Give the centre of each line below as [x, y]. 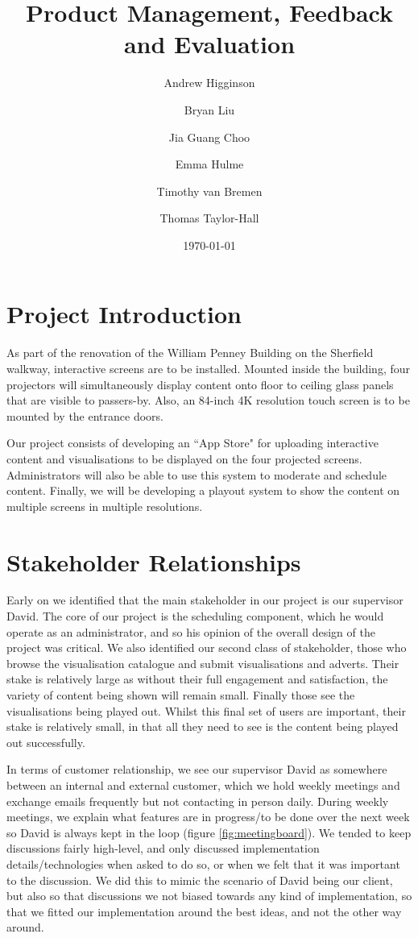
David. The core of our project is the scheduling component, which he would [195, 616]
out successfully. [46, 742]
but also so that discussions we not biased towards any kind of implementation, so [209, 896]
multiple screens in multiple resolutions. [105, 506]
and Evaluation [209, 44]
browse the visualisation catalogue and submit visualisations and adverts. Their [203, 663]
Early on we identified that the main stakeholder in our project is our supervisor [205, 600]
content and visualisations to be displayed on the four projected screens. [184, 458]
